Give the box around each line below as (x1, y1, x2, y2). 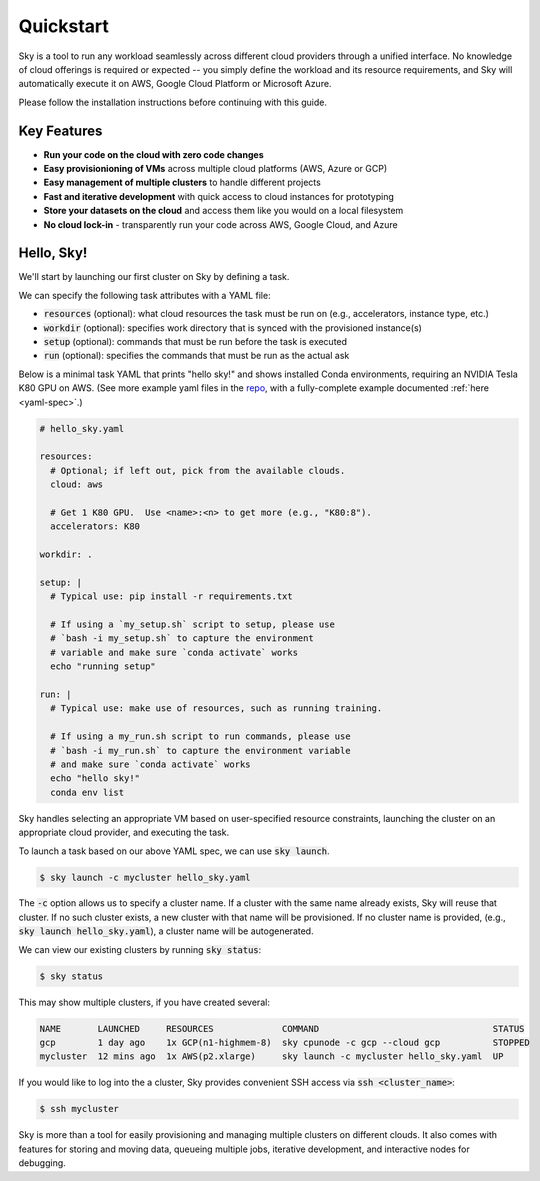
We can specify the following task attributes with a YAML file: (18, 289, 271, 301)
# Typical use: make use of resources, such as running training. (50, 703, 383, 714)
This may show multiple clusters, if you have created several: (18, 996, 270, 1008)
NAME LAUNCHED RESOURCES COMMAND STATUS (39, 1023, 525, 1034)
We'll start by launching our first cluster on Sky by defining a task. (18, 271, 290, 283)
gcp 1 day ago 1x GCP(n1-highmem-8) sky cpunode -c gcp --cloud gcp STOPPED (39, 1037, 530, 1048)
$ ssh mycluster (39, 1103, 120, 1115)
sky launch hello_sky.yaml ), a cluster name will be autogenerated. (18, 925, 314, 937)
